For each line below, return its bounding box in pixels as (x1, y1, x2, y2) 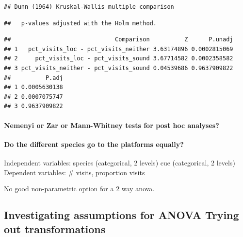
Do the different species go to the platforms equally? (4, 139, 184, 149)
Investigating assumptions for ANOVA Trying (4, 207, 239, 222)
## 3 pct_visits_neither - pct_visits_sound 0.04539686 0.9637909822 (4, 64, 233, 72)
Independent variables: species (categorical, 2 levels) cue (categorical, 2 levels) (4, 157, 235, 167)
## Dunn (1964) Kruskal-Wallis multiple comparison (4, 3, 174, 10)
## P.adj (4, 74, 63, 81)
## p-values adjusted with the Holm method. (4, 19, 157, 27)
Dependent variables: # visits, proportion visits (4, 167, 145, 177)
